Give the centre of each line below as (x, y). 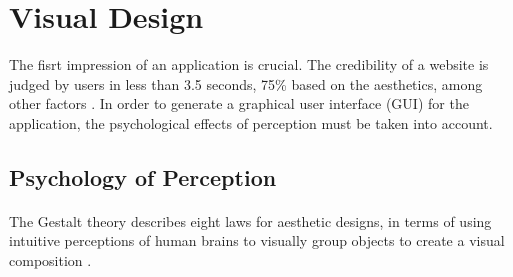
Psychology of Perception (143, 176)
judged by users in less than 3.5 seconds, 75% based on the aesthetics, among (246, 83)
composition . (50, 260)
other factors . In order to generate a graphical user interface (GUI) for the (239, 103)
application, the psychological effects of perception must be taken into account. (251, 122)
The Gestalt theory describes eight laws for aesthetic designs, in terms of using (250, 220)
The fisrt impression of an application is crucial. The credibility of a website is (249, 64)
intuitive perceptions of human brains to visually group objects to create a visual (257, 240)
